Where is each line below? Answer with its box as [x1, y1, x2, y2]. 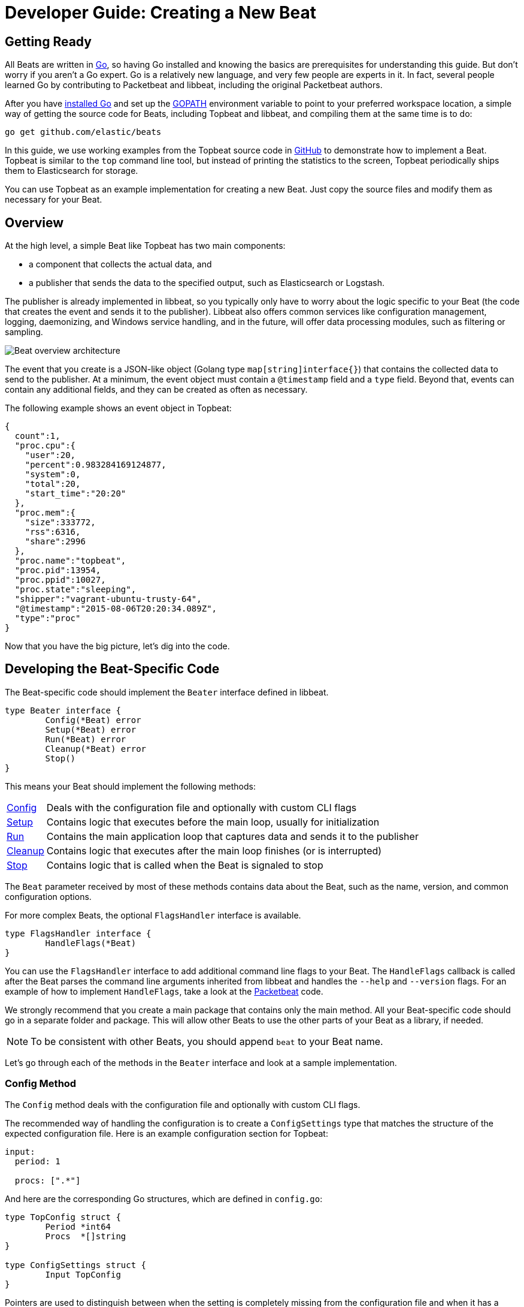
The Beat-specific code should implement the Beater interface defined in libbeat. [5, 686, 329, 697]
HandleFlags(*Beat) [45, 938, 137, 948]
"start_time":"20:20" [25, 489, 126, 499]
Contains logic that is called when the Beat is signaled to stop [46, 859, 323, 871]
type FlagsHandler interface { [5, 928, 152, 938]
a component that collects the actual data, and [29, 259, 212, 270]
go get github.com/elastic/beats [5, 127, 162, 137]
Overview [5, 215, 64, 230]
